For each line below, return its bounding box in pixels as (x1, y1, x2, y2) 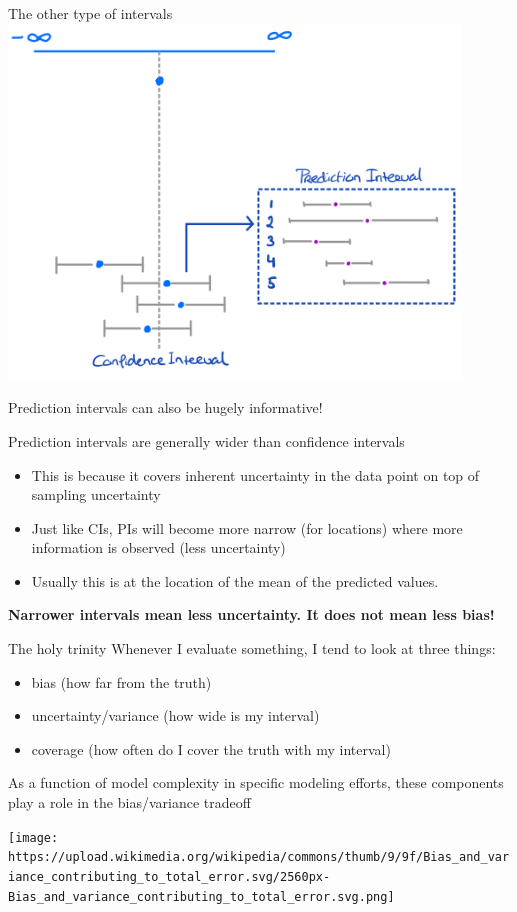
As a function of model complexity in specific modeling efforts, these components (8, 772, 504, 793)
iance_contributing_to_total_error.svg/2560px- (8, 869, 331, 884)
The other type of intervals (8, 3, 173, 23)
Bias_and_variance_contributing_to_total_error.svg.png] (8, 889, 395, 904)
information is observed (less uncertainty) (31, 537, 286, 558)
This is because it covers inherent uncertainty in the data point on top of (31, 464, 480, 485)
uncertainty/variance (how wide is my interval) (31, 705, 320, 726)
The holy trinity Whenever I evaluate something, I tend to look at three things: (8, 638, 496, 659)
